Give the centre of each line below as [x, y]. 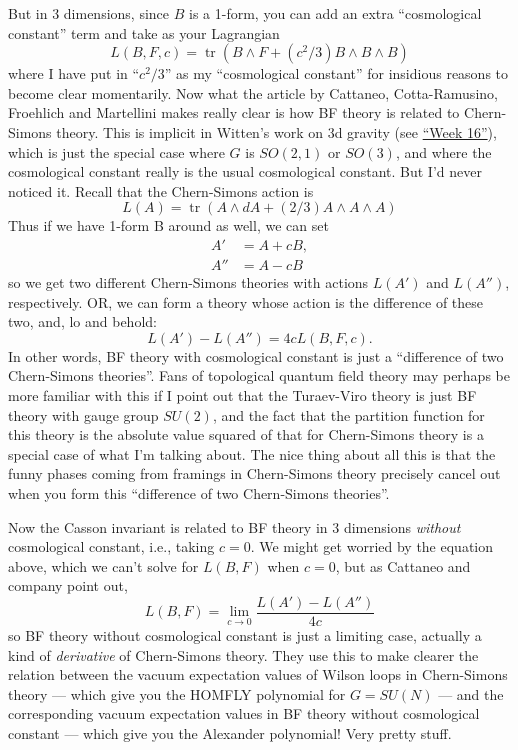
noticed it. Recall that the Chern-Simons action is [161, 190]
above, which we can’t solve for [103, 565]
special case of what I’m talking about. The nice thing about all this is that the [252, 453]
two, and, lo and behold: [82, 321]
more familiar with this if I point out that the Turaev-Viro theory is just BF [242, 394]
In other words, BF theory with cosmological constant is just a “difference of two [256, 355]
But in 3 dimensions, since [89, 13]
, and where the [443, 151]
